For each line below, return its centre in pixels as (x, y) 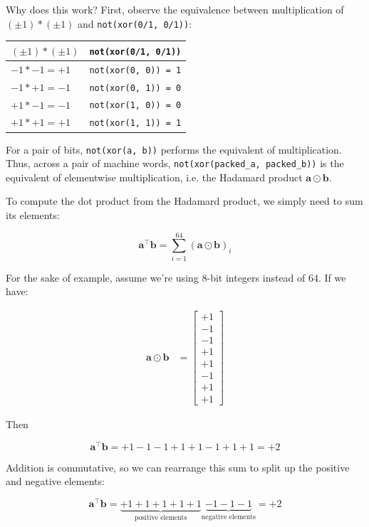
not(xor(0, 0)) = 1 (135, 70)
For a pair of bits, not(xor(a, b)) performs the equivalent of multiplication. (174, 149)
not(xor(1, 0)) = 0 (135, 106)
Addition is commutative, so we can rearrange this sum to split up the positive (178, 467)
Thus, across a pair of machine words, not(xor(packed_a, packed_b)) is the (175, 163)
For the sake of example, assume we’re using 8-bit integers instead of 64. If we (176, 277)
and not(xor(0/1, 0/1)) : (135, 23)
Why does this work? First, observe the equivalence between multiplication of (175, 9)
